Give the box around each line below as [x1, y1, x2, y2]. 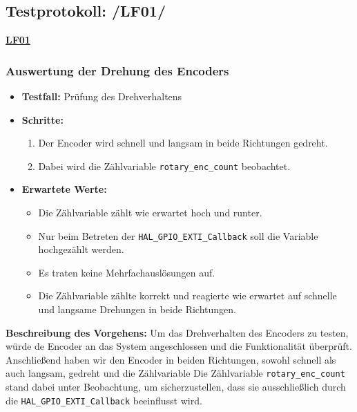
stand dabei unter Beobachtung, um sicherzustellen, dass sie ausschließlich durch [6, 380, 346, 394]
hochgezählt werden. [38, 242, 124, 256]
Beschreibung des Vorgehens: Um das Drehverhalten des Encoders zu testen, [6, 325, 349, 339]
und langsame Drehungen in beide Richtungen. [38, 302, 236, 317]
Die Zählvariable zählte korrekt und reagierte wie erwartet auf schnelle [38, 288, 337, 303]
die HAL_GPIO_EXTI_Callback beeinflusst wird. [6, 393, 202, 407]
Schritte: [21, 112, 64, 127]
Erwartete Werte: [21, 182, 107, 196]
